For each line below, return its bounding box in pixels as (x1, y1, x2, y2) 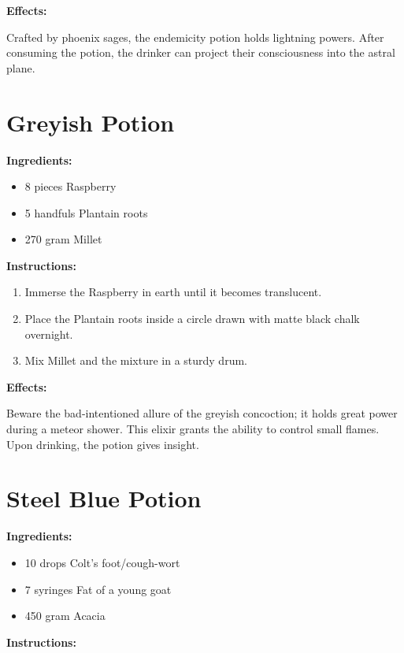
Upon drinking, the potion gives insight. (6, 436, 199, 452)
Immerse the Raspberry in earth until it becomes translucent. (24, 284, 322, 300)
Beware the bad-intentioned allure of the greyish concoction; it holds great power (6, 405, 398, 421)
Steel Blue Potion (6, 482, 202, 514)
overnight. (24, 325, 73, 342)
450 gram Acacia (24, 607, 106, 624)
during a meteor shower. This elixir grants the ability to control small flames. (6, 421, 380, 437)
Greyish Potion (6, 106, 175, 138)
